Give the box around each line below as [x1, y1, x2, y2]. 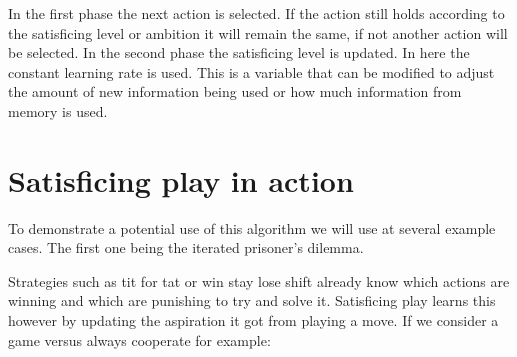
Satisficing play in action [8, 159, 354, 200]
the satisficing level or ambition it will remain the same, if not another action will [8, 22, 508, 43]
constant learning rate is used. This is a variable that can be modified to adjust [8, 61, 495, 82]
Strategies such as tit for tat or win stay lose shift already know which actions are [8, 270, 510, 291]
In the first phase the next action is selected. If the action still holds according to [8, 3, 505, 23]
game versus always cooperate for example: [8, 329, 271, 350]
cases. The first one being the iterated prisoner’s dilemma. [8, 237, 364, 258]
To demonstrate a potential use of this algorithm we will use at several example [8, 217, 496, 238]
